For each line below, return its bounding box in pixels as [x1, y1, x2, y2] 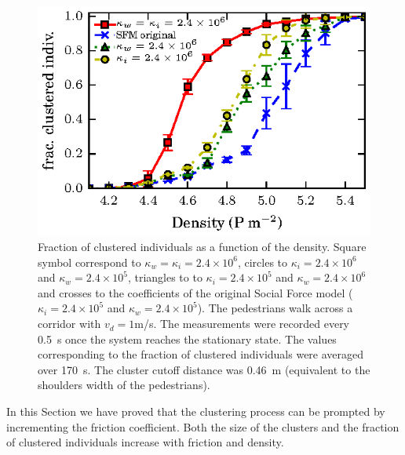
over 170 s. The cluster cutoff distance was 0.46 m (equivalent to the [38, 361, 370, 377]
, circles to [237, 253, 288, 270]
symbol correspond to [38, 253, 141, 270]
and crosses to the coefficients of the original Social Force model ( [38, 284, 353, 300]
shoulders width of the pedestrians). [38, 377, 210, 393]
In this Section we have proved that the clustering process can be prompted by [6, 403, 385, 420]
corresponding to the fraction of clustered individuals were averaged [38, 346, 364, 362]
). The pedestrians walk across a [197, 300, 353, 316]
